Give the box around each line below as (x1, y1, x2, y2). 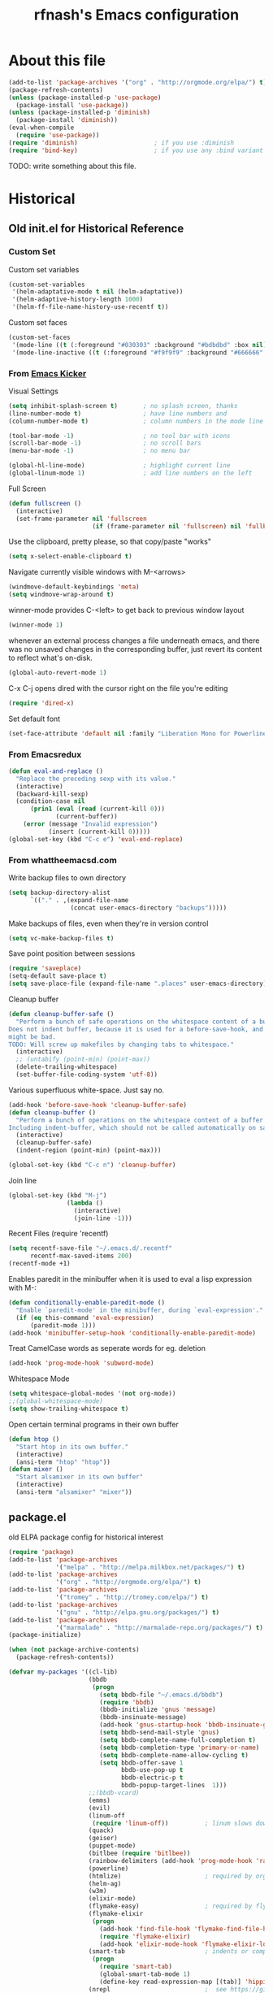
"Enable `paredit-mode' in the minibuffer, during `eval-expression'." (15, 1306, 264, 1314)
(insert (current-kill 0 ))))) (48, 827, 151, 836)
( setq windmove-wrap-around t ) (8, 591, 115, 599)
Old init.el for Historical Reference (8, 222, 184, 236)
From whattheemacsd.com (8, 854, 118, 866)
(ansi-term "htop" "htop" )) (15, 1457, 111, 1466)
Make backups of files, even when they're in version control (8, 918, 209, 928)
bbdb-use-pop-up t (120, 1766, 184, 1774)
